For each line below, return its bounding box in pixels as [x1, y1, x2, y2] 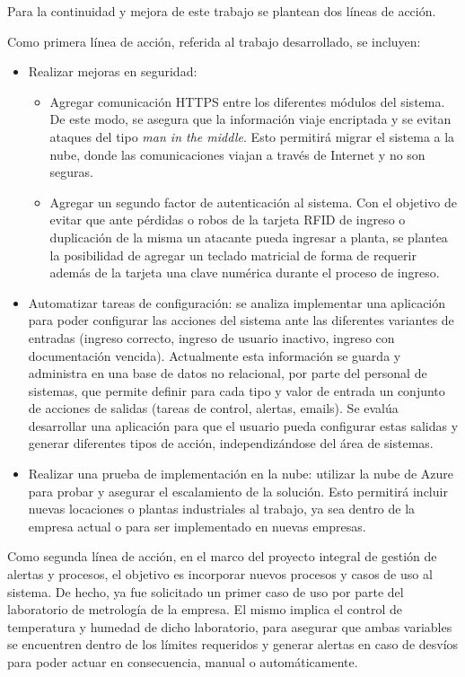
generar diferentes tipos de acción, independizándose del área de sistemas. [28, 434, 434, 453]
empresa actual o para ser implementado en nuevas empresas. [28, 516, 366, 535]
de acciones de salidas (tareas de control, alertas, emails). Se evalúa [28, 399, 399, 418]
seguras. [49, 163, 94, 181]
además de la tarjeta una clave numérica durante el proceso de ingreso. [49, 263, 440, 282]
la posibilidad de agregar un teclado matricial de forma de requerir [49, 245, 417, 264]
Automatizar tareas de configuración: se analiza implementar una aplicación [28, 293, 446, 312]
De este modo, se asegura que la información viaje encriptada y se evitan [49, 110, 452, 128]
